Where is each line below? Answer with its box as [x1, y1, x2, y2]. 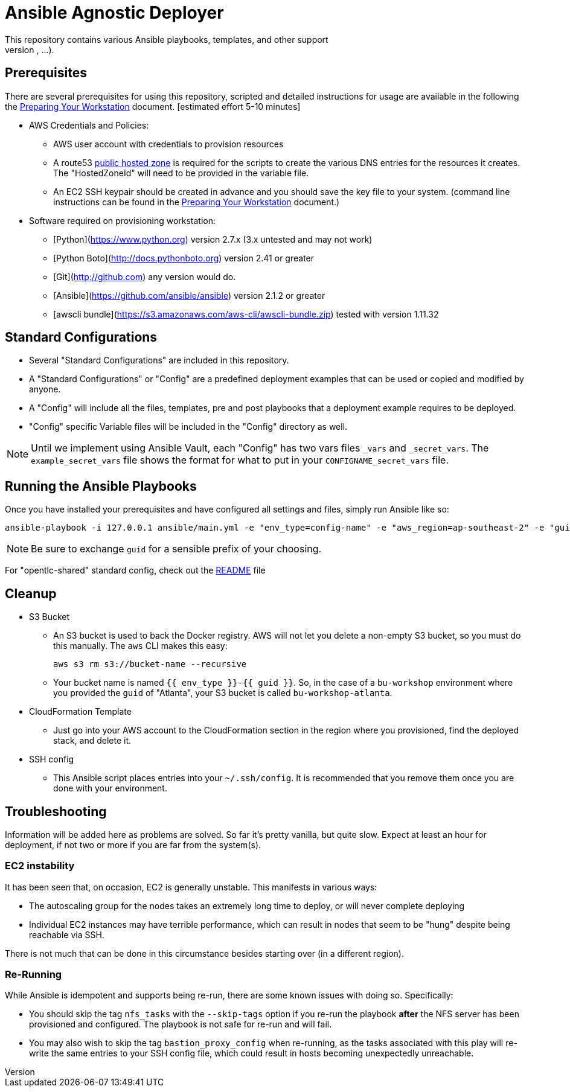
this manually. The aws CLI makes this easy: [53, 640, 228, 651]
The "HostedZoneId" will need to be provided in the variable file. [53, 167, 309, 178]
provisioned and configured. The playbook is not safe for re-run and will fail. [29, 1019, 332, 1030]
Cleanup [5, 586, 57, 601]
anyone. [29, 384, 61, 395]
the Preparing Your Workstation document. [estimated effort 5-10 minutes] [5, 101, 301, 112]
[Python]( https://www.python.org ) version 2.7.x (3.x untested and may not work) [53, 234, 373, 244]
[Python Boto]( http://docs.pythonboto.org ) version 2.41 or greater [53, 252, 315, 263]
